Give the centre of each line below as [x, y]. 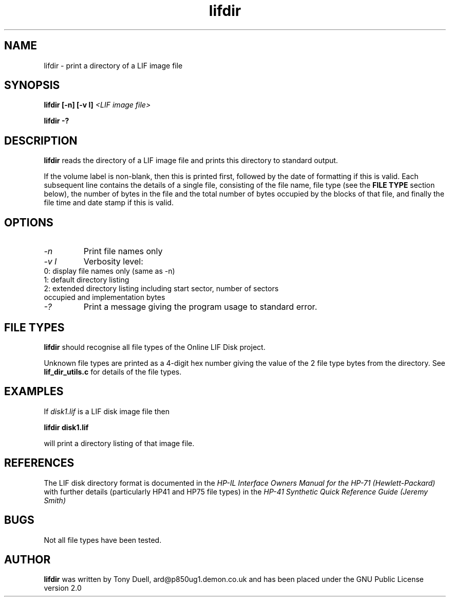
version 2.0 [63, 588]
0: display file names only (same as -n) [109, 271]
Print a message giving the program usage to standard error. [200, 307]
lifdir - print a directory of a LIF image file [113, 65]
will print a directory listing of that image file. [119, 443]
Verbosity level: [113, 262]
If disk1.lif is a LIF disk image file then [107, 411]
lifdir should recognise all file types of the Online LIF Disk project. [155, 347]
